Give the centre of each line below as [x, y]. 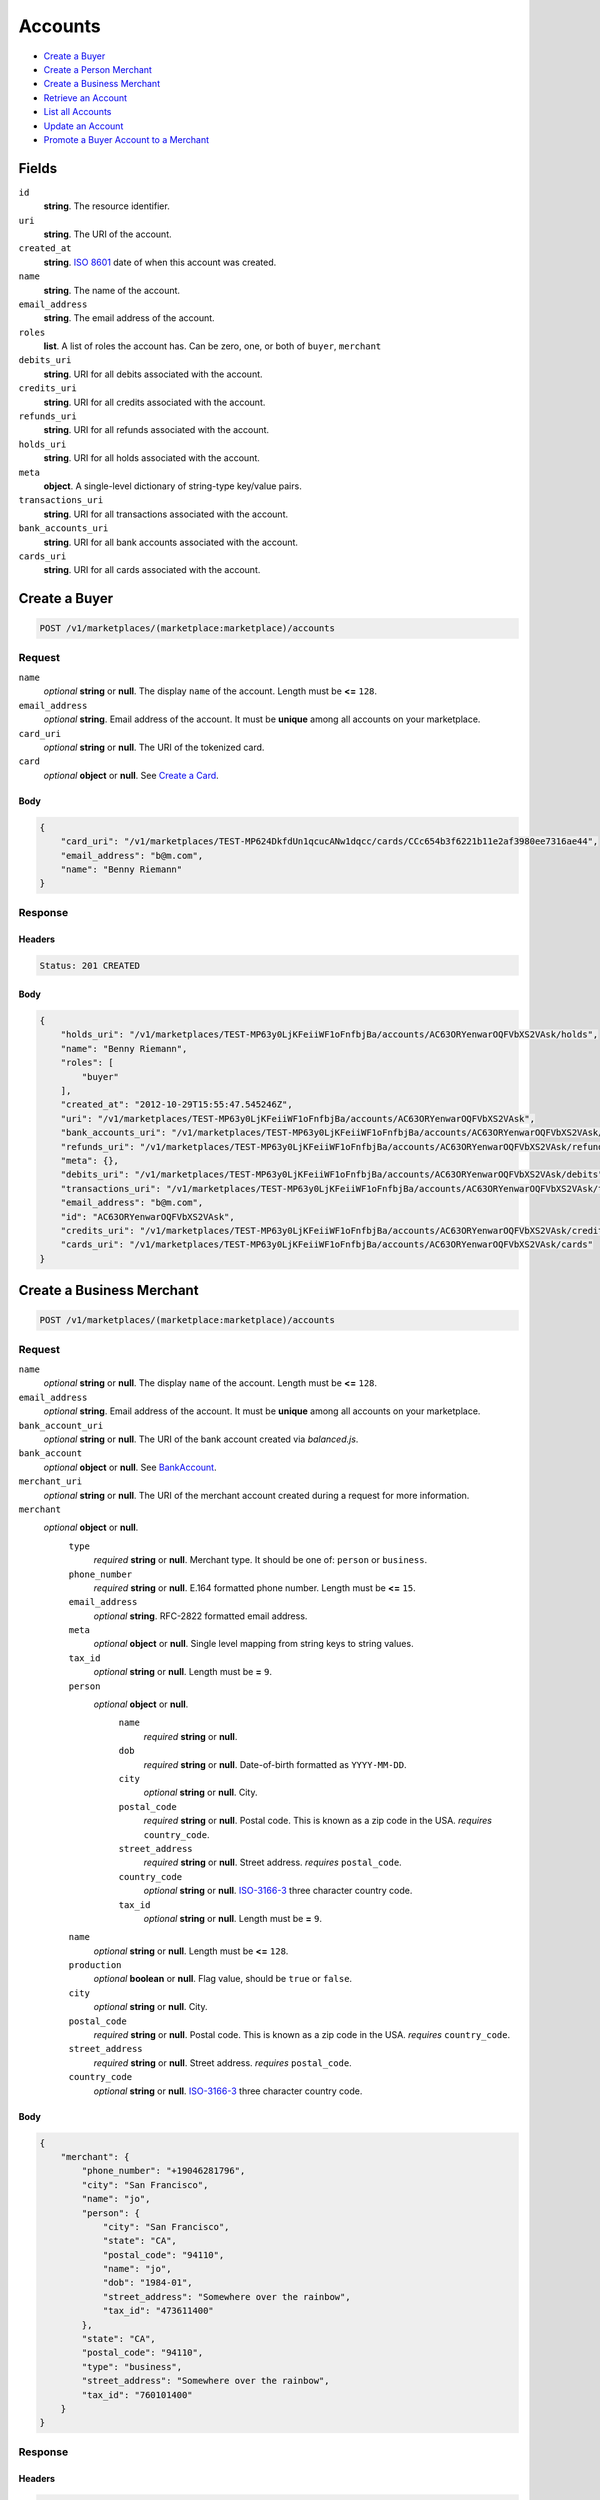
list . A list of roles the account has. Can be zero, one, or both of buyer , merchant [212, 346]
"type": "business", [132, 2366]
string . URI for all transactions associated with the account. [166, 514]
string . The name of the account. [111, 290]
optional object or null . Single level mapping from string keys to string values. [253, 1644]
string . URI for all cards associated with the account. [152, 570]
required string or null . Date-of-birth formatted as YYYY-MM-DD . [275, 1764]
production [95, 1965]
